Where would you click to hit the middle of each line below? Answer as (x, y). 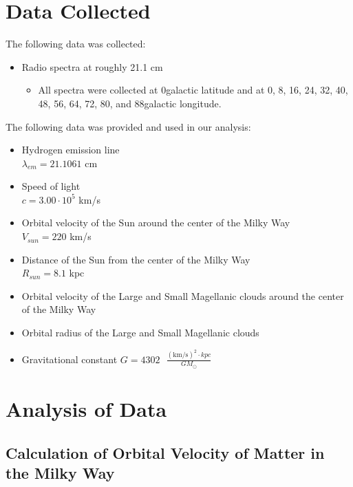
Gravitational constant (69, 359)
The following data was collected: (76, 44)
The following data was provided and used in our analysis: (128, 126)
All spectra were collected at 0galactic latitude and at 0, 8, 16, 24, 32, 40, (193, 90)
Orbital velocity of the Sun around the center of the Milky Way (156, 223)
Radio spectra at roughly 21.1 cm (92, 66)
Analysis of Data (86, 408)
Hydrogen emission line (71, 150)
